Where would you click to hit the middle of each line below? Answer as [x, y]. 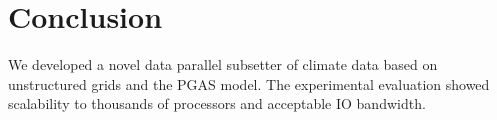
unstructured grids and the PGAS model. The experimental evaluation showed [249, 83]
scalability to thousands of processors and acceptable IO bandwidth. [217, 103]
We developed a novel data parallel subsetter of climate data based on [223, 64]
